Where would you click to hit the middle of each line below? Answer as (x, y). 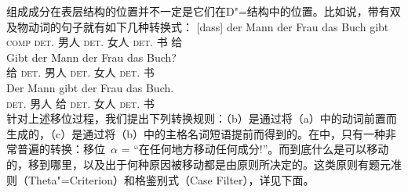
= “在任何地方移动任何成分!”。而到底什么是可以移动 (255, 149)
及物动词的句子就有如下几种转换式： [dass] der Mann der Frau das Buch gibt (198, 26)
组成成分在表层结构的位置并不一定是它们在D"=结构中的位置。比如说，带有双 (204, 11)
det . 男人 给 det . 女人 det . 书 (80, 103)
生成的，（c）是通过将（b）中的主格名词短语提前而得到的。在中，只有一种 (196, 133)
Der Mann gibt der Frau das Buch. (90, 87)
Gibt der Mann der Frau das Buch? (91, 57)
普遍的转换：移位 (61, 149)
